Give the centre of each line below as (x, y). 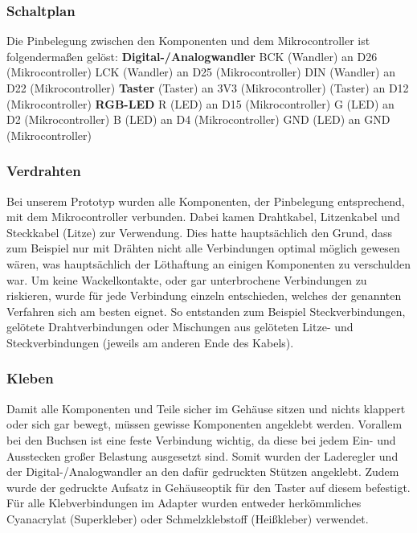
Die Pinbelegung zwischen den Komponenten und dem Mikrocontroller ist (188, 41)
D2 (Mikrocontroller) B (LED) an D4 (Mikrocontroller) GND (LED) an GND (198, 119)
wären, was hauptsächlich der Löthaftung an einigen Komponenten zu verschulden (209, 263)
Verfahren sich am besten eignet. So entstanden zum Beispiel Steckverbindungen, (206, 311)
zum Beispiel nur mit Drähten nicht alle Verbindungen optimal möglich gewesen (203, 248)
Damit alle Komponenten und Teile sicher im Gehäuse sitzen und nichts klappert (206, 408)
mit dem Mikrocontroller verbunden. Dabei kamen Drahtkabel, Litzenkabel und (203, 217)
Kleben (30, 378)
